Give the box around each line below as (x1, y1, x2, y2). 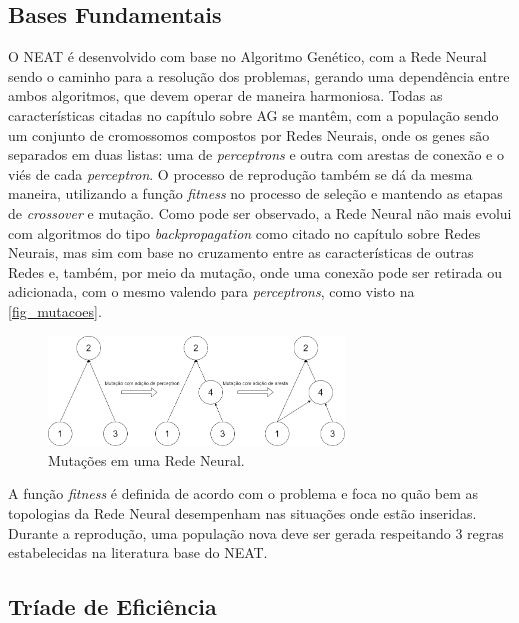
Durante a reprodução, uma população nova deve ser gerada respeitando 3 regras (8, 522, 504, 543)
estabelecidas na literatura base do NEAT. (8, 542, 268, 563)
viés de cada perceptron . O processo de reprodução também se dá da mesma (8, 163, 473, 184)
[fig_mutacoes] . (8, 300, 102, 321)
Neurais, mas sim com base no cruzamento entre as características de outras (8, 242, 474, 263)
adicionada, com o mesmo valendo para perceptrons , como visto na (8, 281, 415, 302)
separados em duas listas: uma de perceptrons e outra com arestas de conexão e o (8, 144, 504, 165)
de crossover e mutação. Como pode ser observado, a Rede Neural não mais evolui (8, 202, 512, 223)
